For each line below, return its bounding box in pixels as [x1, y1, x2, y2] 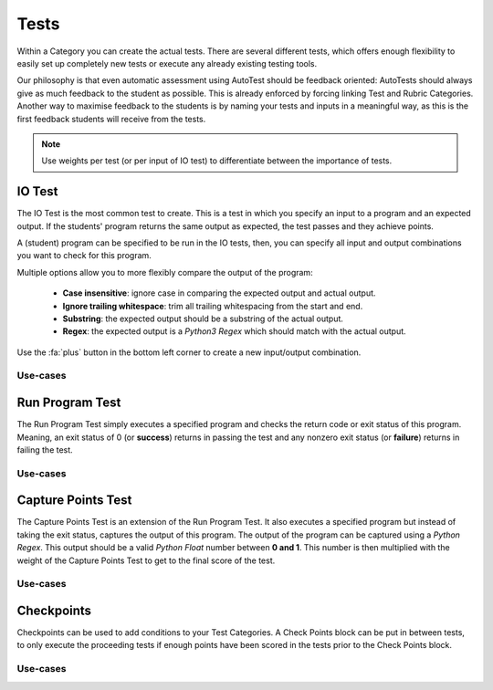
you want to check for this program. [16, 250, 152, 261]
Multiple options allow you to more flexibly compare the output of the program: [16, 267, 314, 277]
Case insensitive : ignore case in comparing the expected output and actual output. [62, 287, 376, 298]
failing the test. [16, 444, 73, 455]
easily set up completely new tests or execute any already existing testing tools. [16, 57, 318, 68]
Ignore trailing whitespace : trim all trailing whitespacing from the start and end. [62, 300, 363, 311]
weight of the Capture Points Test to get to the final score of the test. [16, 555, 276, 566]
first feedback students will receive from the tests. [16, 113, 206, 124]
